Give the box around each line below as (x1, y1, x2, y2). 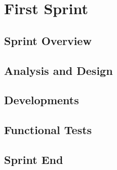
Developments (4, 92, 79, 108)
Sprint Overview (4, 32, 92, 48)
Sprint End (4, 151, 63, 167)
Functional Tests (4, 122, 92, 138)
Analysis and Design (4, 62, 113, 78)
